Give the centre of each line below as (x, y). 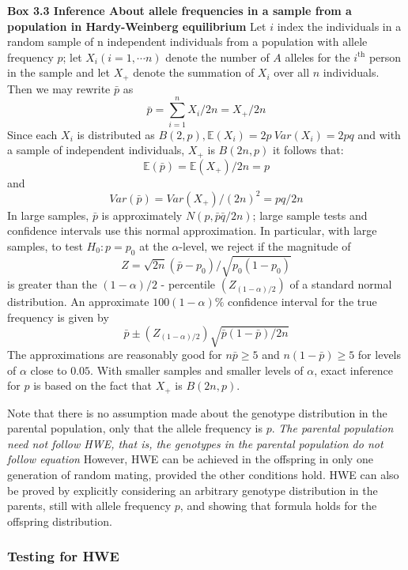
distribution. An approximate (78, 302)
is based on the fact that (93, 385)
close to (49, 370)
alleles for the (317, 57)
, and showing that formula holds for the (278, 506)
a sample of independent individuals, (96, 150)
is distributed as (116, 134)
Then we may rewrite (59, 88)
